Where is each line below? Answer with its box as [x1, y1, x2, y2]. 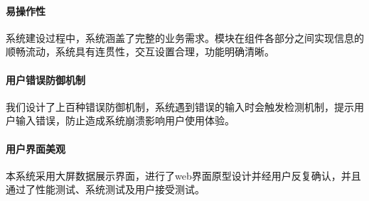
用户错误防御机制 [6, 72, 85, 87]
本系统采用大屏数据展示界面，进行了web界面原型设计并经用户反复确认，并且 [6, 168, 361, 183]
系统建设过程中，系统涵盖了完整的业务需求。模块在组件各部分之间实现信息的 [6, 30, 364, 45]
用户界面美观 [6, 141, 65, 156]
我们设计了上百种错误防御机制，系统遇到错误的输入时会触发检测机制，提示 [6, 99, 354, 114]
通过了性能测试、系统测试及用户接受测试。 [6, 182, 205, 197]
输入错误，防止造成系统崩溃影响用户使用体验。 [15, 113, 235, 128]
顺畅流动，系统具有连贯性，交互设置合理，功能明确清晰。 [6, 44, 274, 59]
